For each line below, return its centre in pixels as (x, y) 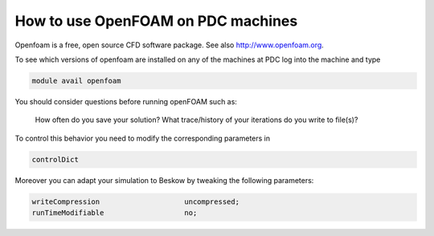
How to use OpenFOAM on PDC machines (156, 21)
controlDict (55, 159)
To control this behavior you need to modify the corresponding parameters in (143, 138)
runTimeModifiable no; (115, 213)
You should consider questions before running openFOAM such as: (126, 101)
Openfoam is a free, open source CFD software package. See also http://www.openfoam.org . (170, 45)
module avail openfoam (76, 81)
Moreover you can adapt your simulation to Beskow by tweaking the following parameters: (164, 180)
